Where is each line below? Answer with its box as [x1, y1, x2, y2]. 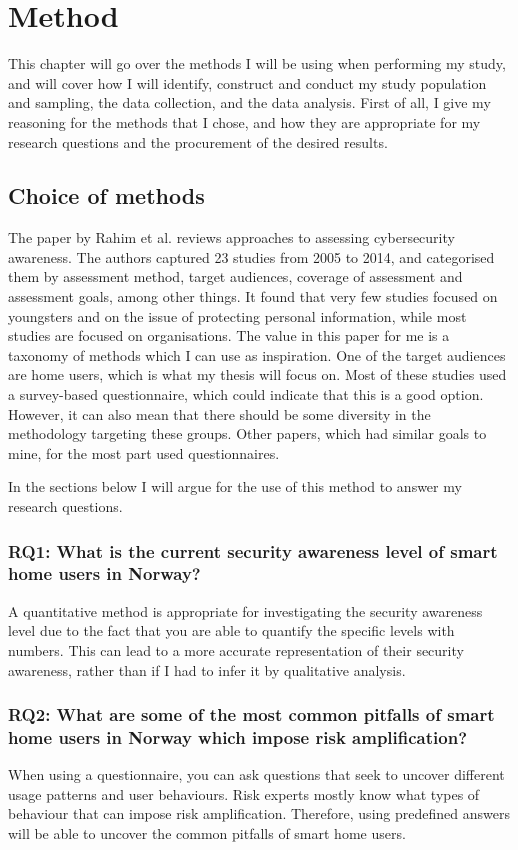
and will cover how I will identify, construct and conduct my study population [8, 72, 487, 93]
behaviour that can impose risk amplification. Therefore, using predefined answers [8, 803, 510, 824]
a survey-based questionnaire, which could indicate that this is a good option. [8, 384, 484, 405]
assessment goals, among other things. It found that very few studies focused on [8, 286, 498, 307]
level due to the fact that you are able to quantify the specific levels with [8, 620, 455, 641]
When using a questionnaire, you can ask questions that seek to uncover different [8, 764, 505, 785]
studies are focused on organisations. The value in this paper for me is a [8, 325, 450, 346]
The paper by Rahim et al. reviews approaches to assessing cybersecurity [8, 227, 455, 248]
